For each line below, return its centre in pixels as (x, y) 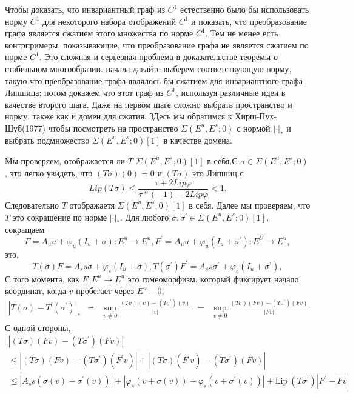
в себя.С (222, 160)
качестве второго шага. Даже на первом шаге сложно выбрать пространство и (149, 104)
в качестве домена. (198, 140)
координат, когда (36, 291)
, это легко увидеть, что (49, 172)
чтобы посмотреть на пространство (113, 128)
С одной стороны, (38, 327)
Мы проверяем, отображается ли (65, 160)
